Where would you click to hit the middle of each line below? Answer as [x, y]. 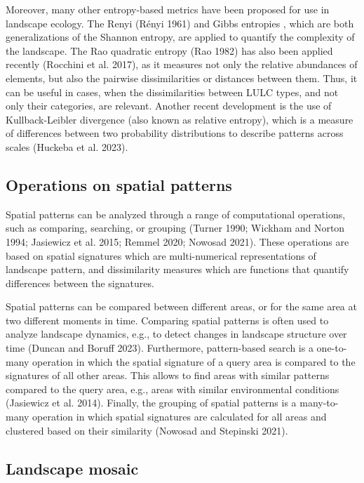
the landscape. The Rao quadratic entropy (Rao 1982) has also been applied [169, 50]
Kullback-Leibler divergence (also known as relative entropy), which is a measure [180, 119]
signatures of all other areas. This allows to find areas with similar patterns [168, 375]
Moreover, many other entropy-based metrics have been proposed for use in [168, 9]
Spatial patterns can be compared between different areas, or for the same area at [181, 306]
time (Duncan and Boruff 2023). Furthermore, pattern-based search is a [160, 348]
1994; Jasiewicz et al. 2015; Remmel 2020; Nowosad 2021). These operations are [177, 241]
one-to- [332, 348]
